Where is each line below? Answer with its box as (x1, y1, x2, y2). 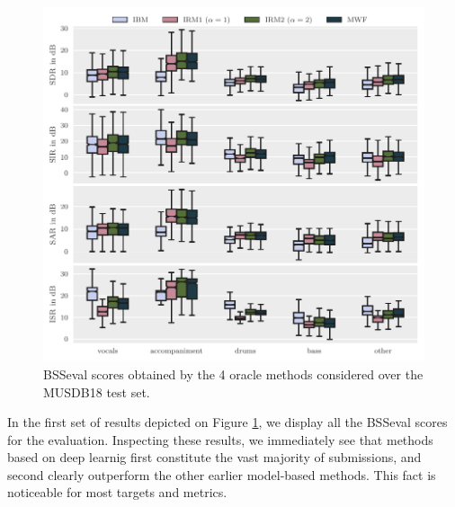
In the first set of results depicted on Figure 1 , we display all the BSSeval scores (7, 413, 448, 431)
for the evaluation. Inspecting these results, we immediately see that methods (7, 430, 433, 449)
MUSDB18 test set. (43, 382, 150, 401)
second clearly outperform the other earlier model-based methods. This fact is (7, 465, 436, 484)
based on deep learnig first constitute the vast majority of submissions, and (7, 448, 422, 467)
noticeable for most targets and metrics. (7, 483, 227, 502)
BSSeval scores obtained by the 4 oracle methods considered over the (43, 364, 424, 383)
